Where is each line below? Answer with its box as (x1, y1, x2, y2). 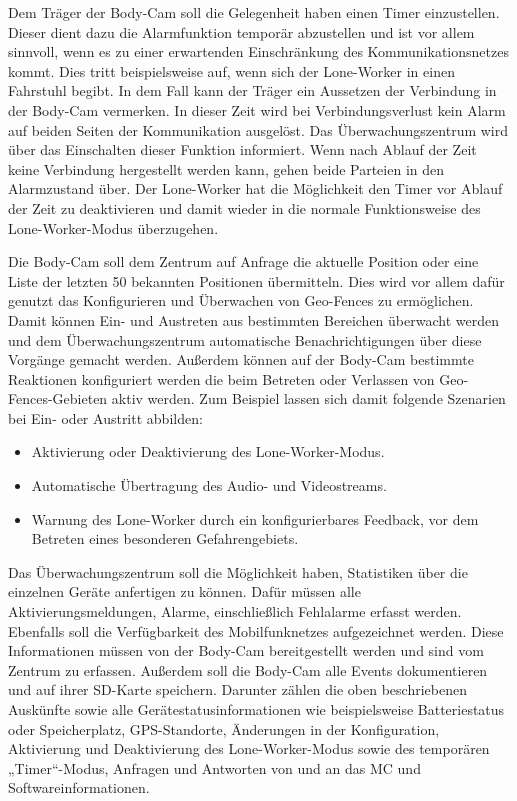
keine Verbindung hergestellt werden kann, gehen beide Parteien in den (8, 158, 445, 179)
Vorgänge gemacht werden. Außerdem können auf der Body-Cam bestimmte (8, 349, 474, 370)
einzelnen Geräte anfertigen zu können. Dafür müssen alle (8, 581, 361, 602)
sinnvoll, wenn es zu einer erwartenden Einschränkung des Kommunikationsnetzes (8, 41, 509, 62)
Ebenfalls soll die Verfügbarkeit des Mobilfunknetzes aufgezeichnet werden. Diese (8, 620, 504, 641)
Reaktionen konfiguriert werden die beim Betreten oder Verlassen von (8, 368, 435, 389)
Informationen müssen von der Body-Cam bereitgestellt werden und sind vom (8, 640, 484, 661)
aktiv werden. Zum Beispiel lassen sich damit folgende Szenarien (111, 388, 506, 409)
